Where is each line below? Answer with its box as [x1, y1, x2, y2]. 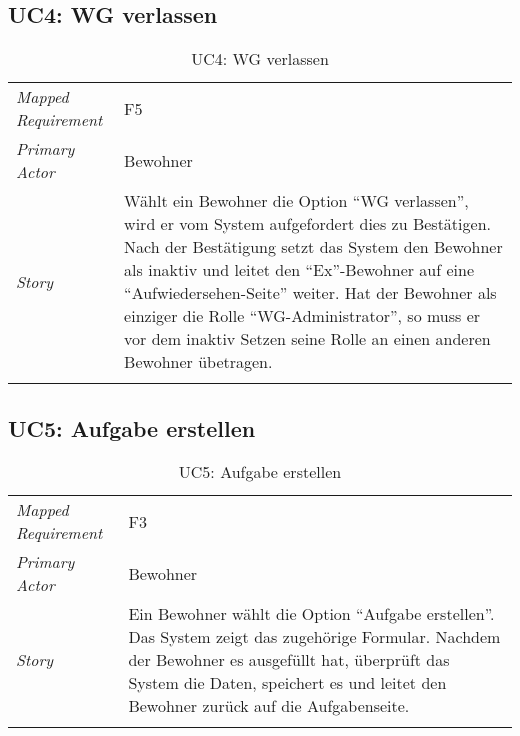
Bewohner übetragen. [124, 350, 273, 374]
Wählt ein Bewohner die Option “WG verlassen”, [124, 189, 469, 213]
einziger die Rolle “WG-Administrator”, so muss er [124, 304, 481, 328]
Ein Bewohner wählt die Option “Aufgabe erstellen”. [128, 602, 495, 626]
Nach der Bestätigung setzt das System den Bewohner [124, 235, 503, 259]
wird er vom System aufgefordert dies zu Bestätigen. [124, 212, 491, 236]
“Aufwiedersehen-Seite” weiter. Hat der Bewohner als [124, 281, 497, 305]
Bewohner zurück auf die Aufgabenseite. [128, 694, 410, 718]
